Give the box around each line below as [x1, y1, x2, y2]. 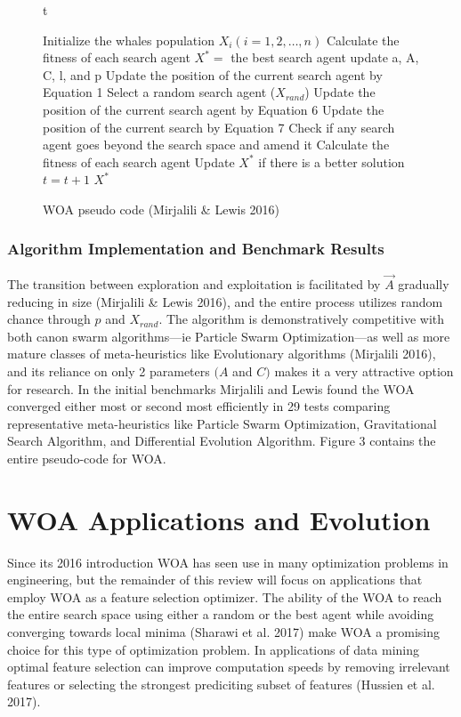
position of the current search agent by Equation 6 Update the [43, 100, 384, 118]
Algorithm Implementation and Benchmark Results [7, 238, 384, 260]
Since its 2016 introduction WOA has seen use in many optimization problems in [7, 552, 449, 571]
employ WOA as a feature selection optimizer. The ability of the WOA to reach [7, 587, 442, 606]
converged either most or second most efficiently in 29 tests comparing [7, 397, 391, 415]
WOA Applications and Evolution [7, 501, 431, 537]
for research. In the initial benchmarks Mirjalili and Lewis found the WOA [7, 379, 415, 398]
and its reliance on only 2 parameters [7, 361, 210, 380]
